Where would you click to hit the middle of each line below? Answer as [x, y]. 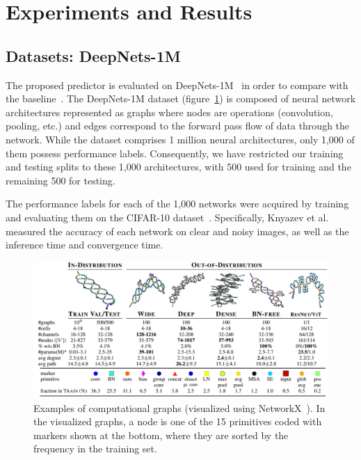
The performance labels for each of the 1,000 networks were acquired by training [177, 204]
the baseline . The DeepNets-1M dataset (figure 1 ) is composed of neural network [181, 98]
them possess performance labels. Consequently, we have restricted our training [175, 153]
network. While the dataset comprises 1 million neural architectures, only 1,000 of [180, 139]
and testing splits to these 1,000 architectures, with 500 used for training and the [178, 167]
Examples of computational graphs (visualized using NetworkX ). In [179, 407]
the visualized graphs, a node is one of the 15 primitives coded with [178, 421]
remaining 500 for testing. [61, 180]
